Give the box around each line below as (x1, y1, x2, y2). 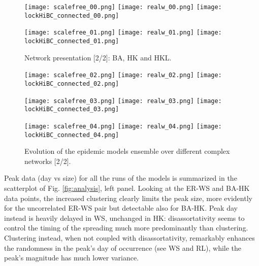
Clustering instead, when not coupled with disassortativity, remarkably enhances (4, 232, 255, 243)
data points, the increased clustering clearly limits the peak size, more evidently (4, 192, 252, 203)
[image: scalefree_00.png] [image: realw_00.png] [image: (24, 4, 222, 11)
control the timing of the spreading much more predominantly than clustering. (4, 222, 248, 233)
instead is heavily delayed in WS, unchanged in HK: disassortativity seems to (4, 212, 245, 223)
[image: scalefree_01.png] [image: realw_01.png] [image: (24, 29, 222, 37)
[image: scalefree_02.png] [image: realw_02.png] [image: (24, 72, 222, 79)
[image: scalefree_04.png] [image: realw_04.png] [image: (24, 122, 222, 130)
